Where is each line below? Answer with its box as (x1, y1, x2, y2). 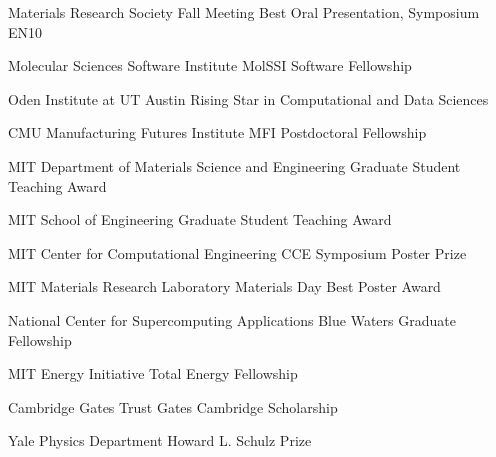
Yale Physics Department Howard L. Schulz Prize (8, 430, 312, 451)
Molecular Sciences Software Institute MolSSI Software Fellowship (8, 55, 412, 76)
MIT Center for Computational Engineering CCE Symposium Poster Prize (8, 242, 467, 263)
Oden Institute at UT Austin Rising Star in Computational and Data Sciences (8, 88, 489, 109)
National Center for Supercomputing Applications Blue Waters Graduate (8, 309, 456, 330)
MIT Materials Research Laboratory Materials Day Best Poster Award (8, 276, 441, 297)
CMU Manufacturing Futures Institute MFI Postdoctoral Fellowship (8, 122, 427, 143)
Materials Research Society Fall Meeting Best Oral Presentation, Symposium (8, 2, 480, 22)
